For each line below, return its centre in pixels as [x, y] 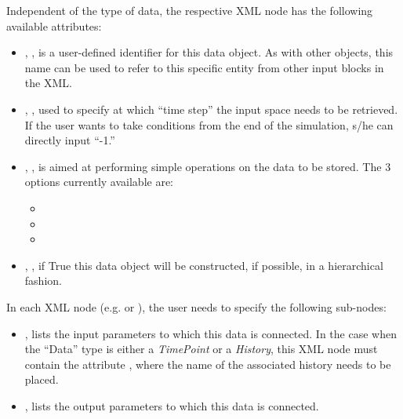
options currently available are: [99, 182]
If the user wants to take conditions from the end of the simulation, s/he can [209, 124]
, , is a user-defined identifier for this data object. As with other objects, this [209, 52]
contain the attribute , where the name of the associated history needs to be [208, 364]
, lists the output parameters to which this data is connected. [172, 405]
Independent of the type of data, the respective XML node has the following [190, 10]
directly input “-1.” [70, 140]
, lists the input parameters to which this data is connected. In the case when [211, 333]
